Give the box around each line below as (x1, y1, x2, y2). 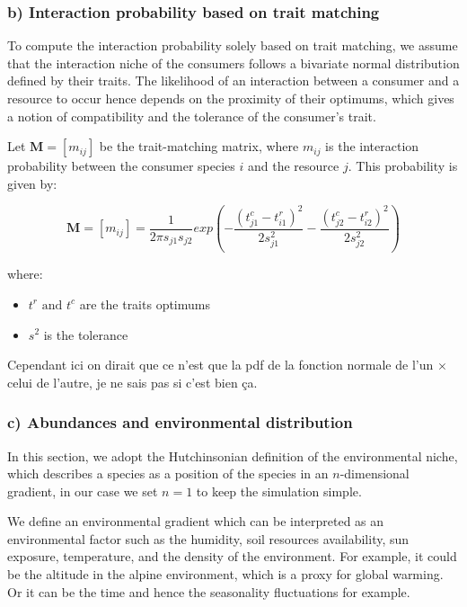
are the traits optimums (79, 294, 210, 313)
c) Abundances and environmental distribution (7, 411, 353, 433)
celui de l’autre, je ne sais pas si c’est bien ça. (7, 372, 258, 391)
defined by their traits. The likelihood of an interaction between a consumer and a (7, 71, 460, 90)
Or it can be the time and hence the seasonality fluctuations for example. (7, 582, 410, 601)
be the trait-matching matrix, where (99, 137, 299, 156)
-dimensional (339, 464, 410, 483)
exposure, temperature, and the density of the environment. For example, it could (7, 547, 457, 566)
